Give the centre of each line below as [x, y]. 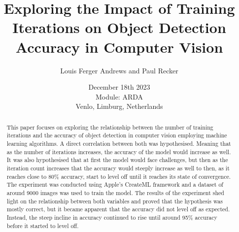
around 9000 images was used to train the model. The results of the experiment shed [115, 192]
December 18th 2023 [119, 87]
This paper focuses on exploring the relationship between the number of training [110, 127]
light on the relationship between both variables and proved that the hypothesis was [115, 201]
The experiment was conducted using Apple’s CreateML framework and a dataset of [115, 184]
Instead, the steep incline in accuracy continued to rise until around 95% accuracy [112, 217]
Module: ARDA [119, 96]
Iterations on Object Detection [119, 27]
